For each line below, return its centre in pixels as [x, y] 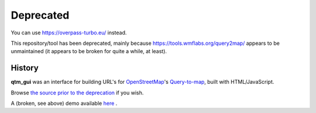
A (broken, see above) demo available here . [64, 103]
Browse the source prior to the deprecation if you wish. [77, 93]
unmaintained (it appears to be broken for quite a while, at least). [89, 51]
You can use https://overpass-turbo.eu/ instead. [69, 33]
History [25, 68]
